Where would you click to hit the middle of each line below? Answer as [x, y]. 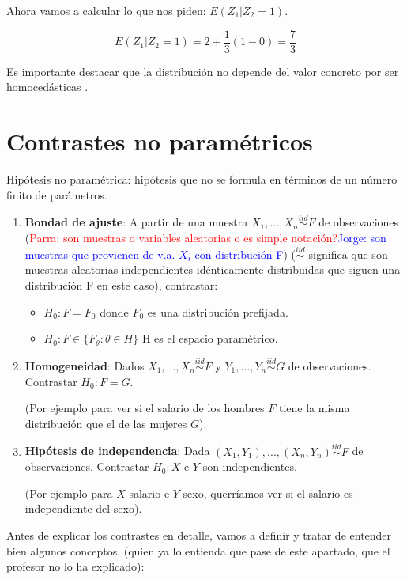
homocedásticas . [47, 87]
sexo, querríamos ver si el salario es [268, 493]
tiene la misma [314, 408]
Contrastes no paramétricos [160, 141]
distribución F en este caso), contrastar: [121, 284]
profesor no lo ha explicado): [75, 566]
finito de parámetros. [57, 194]
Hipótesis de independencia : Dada [117, 451]
